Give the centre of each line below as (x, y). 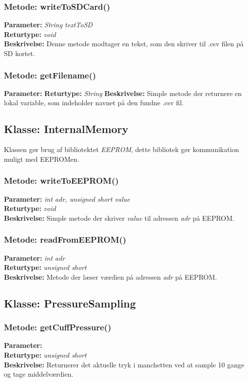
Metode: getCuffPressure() (58, 327)
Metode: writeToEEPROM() (61, 181)
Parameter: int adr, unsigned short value (67, 199)
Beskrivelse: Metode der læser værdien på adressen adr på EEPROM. (111, 277)
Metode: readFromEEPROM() (65, 239)
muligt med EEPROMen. (42, 159)
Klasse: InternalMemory (66, 129)
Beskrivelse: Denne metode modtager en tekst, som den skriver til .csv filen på (124, 44)
